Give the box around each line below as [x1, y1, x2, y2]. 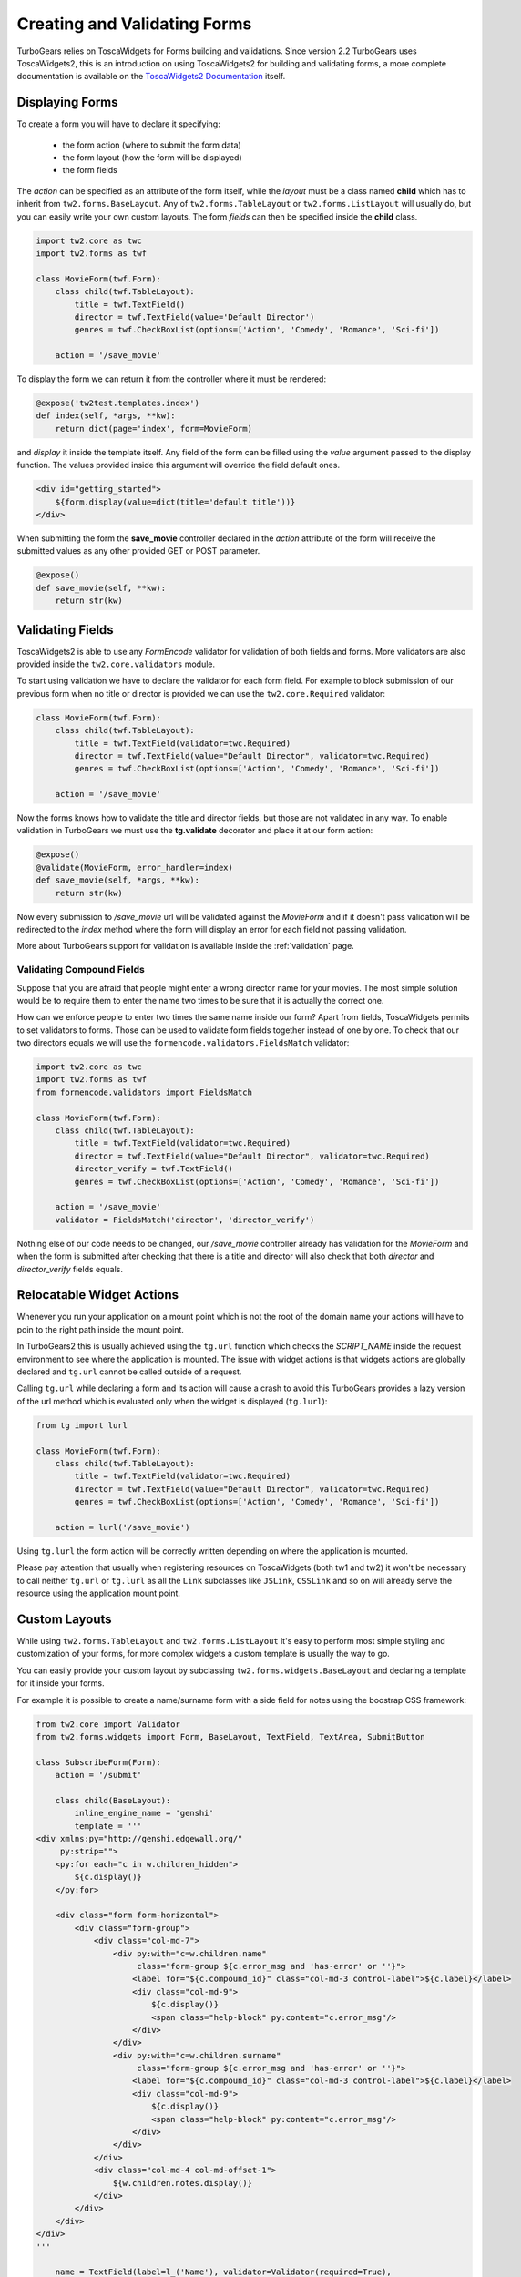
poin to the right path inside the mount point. [16, 1323, 184, 1334]
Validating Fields [16, 622, 114, 638]
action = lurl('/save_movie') [55, 1522, 190, 1532]
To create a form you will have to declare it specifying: [16, 118, 220, 129]
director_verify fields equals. [16, 1263, 123, 1274]
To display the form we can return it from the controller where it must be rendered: [16, 373, 327, 384]
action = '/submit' [55, 1770, 143, 1781]
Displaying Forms [16, 95, 118, 110]
